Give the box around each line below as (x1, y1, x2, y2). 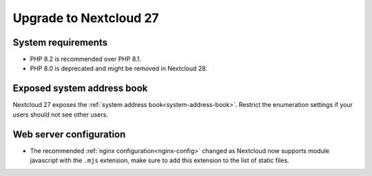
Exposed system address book (12, 83, 148, 95)
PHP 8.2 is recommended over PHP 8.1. (30, 55, 141, 63)
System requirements (12, 37, 108, 48)
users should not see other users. (12, 110, 108, 119)
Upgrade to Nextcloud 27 (12, 10, 159, 26)
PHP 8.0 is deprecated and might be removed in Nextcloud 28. (30, 64, 208, 72)
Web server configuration (12, 128, 126, 140)
